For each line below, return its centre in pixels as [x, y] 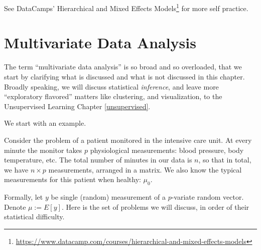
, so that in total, [225, 160]
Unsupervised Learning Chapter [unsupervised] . [77, 106]
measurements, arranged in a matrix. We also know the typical [145, 169]
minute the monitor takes [43, 150]
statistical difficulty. [34, 217]
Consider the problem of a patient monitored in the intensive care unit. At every [128, 140]
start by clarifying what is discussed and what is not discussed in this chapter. [124, 76]
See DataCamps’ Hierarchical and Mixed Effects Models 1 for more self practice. [126, 7]
